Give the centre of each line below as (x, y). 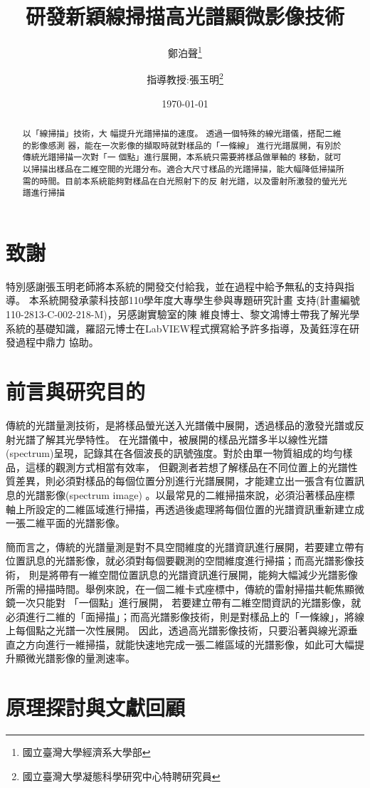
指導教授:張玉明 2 (185, 78)
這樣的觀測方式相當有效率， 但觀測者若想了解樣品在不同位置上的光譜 (186, 467)
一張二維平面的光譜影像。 (65, 523)
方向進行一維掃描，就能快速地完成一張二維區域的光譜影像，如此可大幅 (190, 644)
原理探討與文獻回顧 (96, 707)
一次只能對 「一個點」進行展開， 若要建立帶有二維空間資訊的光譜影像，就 (188, 603)
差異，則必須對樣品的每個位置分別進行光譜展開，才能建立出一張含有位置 (185, 481)
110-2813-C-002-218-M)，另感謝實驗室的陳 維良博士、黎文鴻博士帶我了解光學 (183, 314)
